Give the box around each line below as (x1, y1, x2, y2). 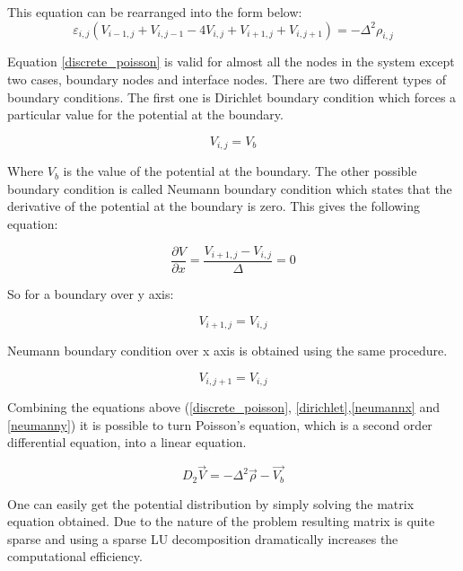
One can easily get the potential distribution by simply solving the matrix (7, 494, 415, 513)
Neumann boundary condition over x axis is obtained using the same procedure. (7, 341, 448, 360)
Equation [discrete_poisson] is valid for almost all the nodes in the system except (7, 52, 455, 71)
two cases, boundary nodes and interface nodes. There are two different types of (7, 69, 446, 88)
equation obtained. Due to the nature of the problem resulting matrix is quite (7, 512, 435, 531)
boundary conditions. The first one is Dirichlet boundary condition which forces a (7, 87, 457, 106)
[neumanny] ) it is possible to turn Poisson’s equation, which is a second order (7, 415, 432, 434)
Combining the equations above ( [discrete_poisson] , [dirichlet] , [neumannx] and (7, 398, 440, 417)
